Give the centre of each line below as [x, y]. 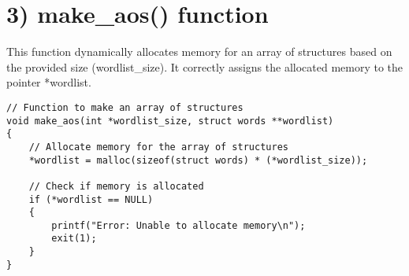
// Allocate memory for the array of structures [158, 147]
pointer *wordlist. [49, 82]
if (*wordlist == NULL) [91, 199]
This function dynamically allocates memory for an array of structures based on [199, 52]
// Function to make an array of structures [125, 107]
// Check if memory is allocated [116, 186]
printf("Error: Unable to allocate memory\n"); [178, 225]
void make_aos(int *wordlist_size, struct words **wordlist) [170, 121]
